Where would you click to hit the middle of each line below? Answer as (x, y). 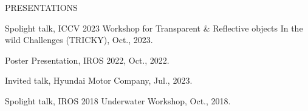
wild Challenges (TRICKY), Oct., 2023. (79, 40)
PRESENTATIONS (41, 7)
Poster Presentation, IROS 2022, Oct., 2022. (87, 60)
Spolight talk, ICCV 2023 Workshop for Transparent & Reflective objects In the (154, 28)
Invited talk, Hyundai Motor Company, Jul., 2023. (99, 80)
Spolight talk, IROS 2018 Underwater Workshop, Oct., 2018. (118, 100)
